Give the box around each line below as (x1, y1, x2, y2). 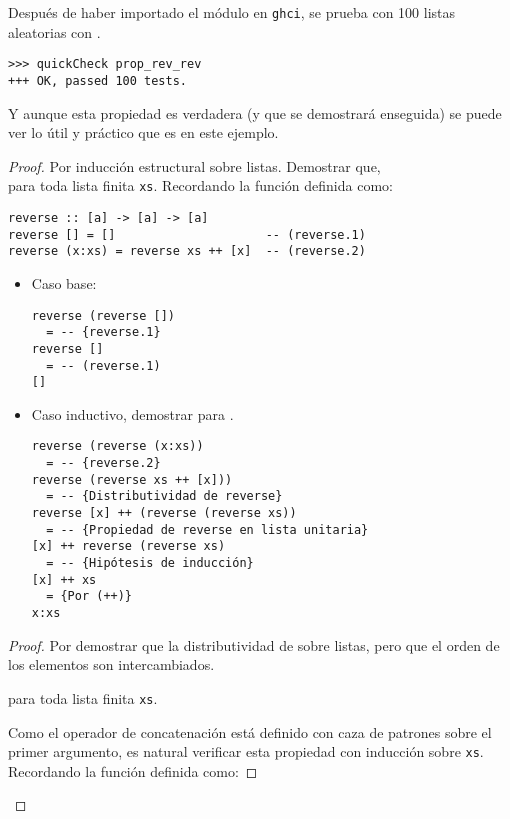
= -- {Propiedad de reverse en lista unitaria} (46, 522, 369, 537)
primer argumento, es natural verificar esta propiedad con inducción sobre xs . (8, 741, 484, 762)
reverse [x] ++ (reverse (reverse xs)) (31, 506, 297, 521)
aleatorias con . (8, 21, 101, 42)
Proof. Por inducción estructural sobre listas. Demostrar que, (8, 155, 381, 176)
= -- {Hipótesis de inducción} (46, 556, 254, 571)
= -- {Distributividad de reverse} (46, 489, 283, 504)
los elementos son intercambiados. (8, 654, 215, 675)
